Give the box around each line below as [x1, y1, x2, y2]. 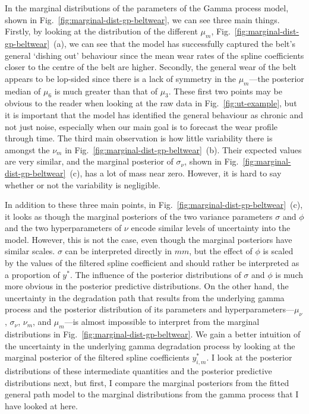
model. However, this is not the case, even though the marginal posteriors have [5, 233, 292, 245]
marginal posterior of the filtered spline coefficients [5, 351, 190, 364]
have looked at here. [5, 399, 78, 412]
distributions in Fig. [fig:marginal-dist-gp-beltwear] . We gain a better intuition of [5, 328, 301, 340]
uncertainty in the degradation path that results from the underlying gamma [5, 291, 285, 304]
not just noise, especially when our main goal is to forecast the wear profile [5, 120, 278, 132]
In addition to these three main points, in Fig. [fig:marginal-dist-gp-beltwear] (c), [5, 198, 303, 211]
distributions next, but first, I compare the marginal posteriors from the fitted [5, 376, 289, 388]
